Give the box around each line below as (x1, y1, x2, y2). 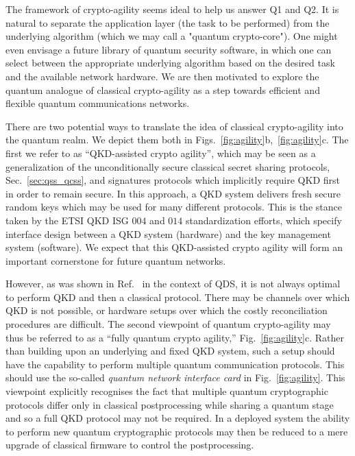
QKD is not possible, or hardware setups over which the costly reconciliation (5, 303, 328, 317)
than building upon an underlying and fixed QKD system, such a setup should (5, 344, 335, 358)
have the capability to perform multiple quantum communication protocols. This (5, 357, 345, 371)
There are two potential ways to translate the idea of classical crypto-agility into (5, 119, 343, 133)
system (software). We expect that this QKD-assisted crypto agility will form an (5, 240, 343, 254)
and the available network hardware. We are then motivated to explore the (5, 69, 319, 83)
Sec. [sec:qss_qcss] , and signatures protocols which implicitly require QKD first (5, 173, 340, 187)
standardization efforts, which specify (186, 213, 342, 227)
